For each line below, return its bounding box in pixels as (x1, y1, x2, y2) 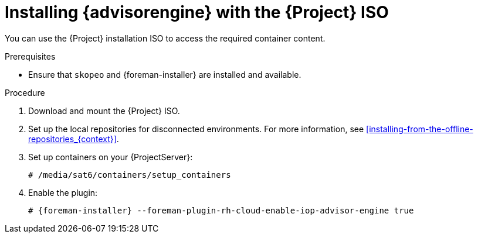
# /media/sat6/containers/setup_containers (28, 170, 231, 180)
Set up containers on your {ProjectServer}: (28, 151, 193, 162)
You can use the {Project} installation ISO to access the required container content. (5, 33, 326, 43)
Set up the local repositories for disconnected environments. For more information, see (28, 123, 364, 134)
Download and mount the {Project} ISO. (28, 105, 180, 116)
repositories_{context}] (28, 133, 117, 144)
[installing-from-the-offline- (366, 123, 473, 134)
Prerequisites (5, 51, 56, 61)
